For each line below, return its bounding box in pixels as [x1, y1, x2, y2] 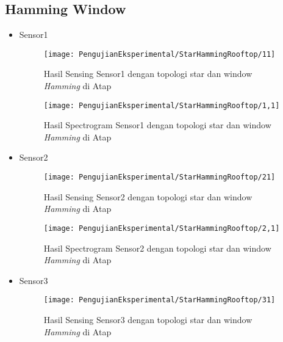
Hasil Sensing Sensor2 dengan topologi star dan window [43, 190, 253, 203]
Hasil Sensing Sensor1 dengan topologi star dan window [43, 67, 253, 80]
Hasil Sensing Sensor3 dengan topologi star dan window [43, 313, 253, 326]
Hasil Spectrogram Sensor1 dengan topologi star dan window [43, 118, 271, 131]
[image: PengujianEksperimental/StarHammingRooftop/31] [43, 296, 276, 305]
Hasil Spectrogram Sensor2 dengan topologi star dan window [43, 241, 271, 254]
